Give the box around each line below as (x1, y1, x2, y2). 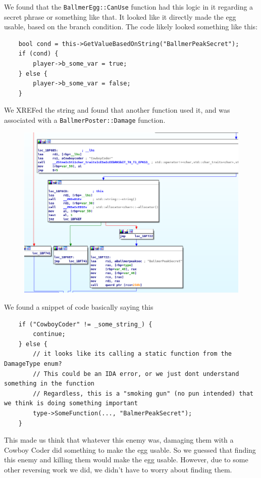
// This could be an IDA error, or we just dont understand (33, 370, 239, 377)
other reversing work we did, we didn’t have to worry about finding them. (4, 464, 232, 474)
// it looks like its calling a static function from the (33, 350, 232, 358)
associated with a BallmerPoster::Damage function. (4, 115, 166, 125)
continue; (33, 330, 66, 338)
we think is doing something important (4, 400, 138, 407)
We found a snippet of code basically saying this (4, 302, 153, 312)
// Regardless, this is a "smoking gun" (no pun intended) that (33, 390, 253, 397)
